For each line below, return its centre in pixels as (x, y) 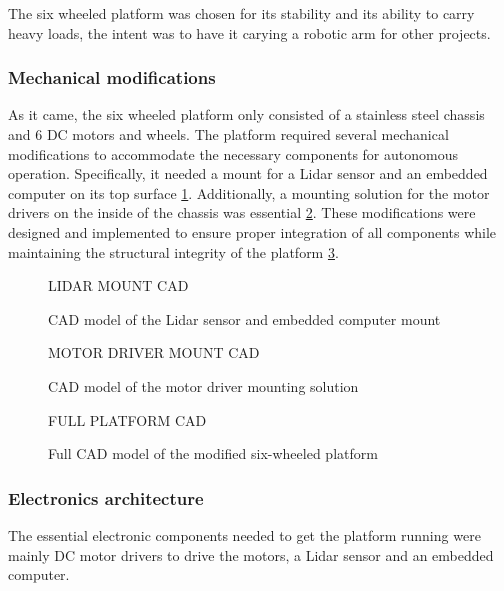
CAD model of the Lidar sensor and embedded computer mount (244, 318)
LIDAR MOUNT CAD (118, 285)
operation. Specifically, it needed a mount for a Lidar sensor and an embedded (248, 173)
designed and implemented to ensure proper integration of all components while (252, 231)
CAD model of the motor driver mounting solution (203, 385)
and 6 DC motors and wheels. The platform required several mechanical (228, 134)
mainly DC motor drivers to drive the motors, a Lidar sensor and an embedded (251, 554)
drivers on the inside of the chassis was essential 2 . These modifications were (242, 212)
